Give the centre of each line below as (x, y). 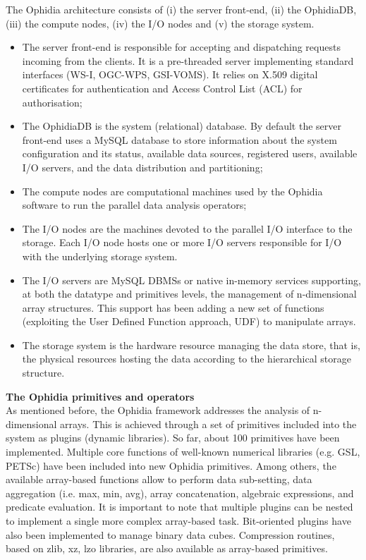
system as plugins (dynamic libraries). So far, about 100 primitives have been (173, 438)
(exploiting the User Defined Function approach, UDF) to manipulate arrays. (189, 321)
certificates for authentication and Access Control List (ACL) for (162, 88)
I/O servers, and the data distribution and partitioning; (142, 167)
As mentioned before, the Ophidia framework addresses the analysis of (158, 410)
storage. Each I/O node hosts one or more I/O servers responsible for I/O (182, 242)
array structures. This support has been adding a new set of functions (173, 307)
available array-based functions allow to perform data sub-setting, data (159, 479)
